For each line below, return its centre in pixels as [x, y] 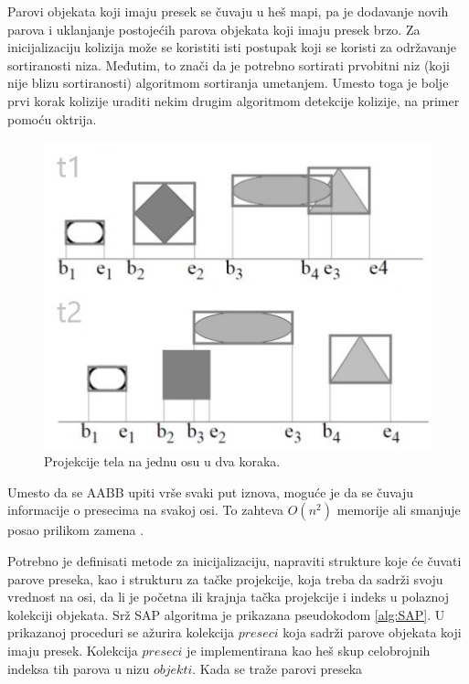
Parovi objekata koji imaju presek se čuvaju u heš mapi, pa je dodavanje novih [228, 11]
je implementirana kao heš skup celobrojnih [309, 650]
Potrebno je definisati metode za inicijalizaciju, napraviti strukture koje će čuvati [234, 560]
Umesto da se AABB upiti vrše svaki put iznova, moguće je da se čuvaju [211, 492]
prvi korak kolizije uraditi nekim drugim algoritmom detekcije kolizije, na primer [234, 100]
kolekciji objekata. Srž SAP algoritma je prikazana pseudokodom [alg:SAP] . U [226, 614]
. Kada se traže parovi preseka [277, 668]
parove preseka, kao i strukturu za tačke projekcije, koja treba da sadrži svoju [225, 578]
